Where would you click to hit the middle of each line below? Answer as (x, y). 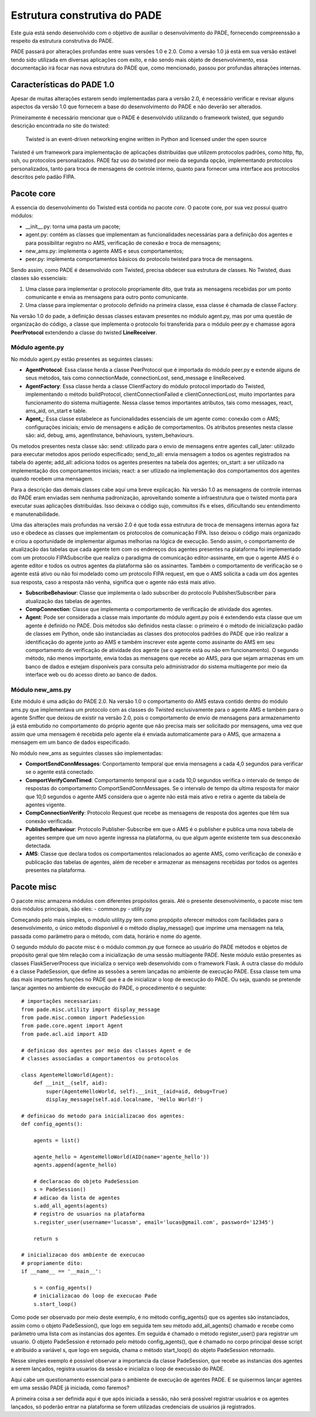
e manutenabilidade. (35, 514)
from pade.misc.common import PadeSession (83, 1018)
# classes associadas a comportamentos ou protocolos (100, 1059)
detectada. (39, 846)
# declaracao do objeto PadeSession (86, 1181)
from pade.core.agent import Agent (72, 1026)
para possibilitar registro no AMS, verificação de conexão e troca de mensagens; (123, 243)
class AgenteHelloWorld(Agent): (68, 1075)
